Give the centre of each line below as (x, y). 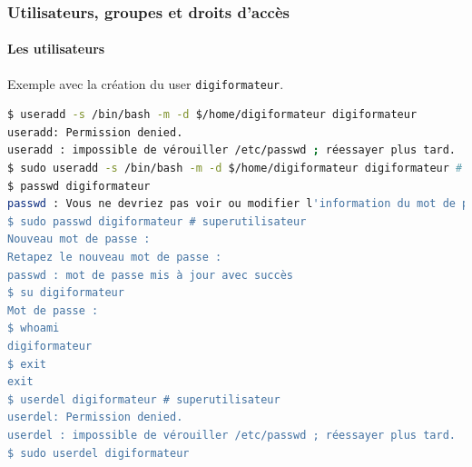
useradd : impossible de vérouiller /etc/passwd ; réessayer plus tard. (232, 150)
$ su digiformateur (66, 293)
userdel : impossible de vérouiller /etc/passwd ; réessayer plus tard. (231, 435)
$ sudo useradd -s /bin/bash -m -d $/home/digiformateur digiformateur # (235, 169)
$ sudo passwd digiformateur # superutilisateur (157, 221)
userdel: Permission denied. (95, 417)
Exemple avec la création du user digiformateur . (146, 83)
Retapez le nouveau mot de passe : (115, 258)
